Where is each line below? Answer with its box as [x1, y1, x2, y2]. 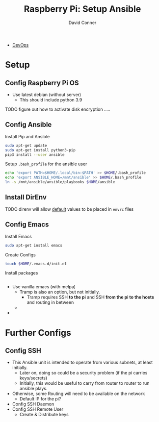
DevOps [12, 42, 29, 48]
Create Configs [5, 251, 36, 258]
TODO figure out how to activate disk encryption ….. [5, 106, 110, 112]
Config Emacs [5, 221, 49, 229]
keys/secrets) [19, 375, 48, 381]
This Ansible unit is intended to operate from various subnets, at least [12, 359, 153, 366]
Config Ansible [5, 121, 52, 129]
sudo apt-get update [5, 143, 48, 148]
